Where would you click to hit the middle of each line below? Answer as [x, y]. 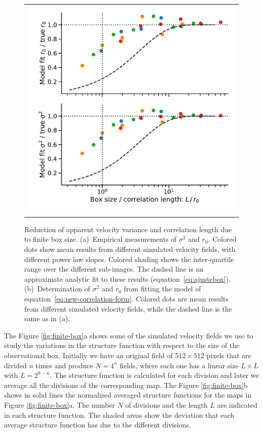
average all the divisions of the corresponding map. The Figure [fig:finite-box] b [126, 385]
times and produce [64, 365]
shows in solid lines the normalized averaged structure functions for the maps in [128, 395]
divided [15, 365]
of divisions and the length [166, 404]
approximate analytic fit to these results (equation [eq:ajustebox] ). [127, 278]
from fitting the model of [163, 289]
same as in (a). [47, 318]
